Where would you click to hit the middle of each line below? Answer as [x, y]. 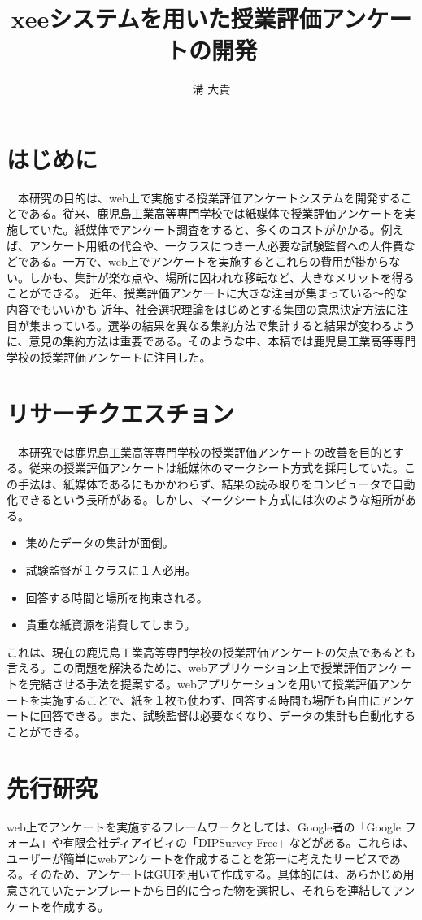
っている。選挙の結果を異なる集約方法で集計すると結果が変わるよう [233, 325]
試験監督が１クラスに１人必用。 [111, 570]
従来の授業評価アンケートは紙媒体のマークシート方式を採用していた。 [217, 468]
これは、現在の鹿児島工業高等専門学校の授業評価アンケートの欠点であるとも [211, 651]
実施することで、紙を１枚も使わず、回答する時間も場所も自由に [211, 699]
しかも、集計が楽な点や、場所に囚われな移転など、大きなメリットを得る [222, 277]
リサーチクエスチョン [121, 412]
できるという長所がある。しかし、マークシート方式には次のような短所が [211, 499]
